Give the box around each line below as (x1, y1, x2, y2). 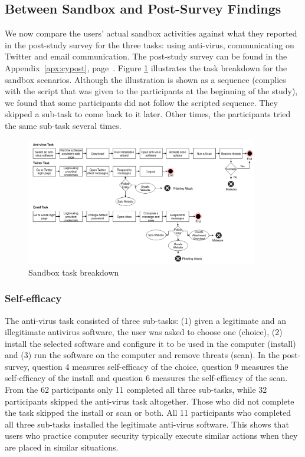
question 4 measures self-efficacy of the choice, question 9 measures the (32, 360, 288, 372)
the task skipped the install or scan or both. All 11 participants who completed (5, 406, 291, 419)
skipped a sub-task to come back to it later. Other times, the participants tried (5, 108, 291, 120)
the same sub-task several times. (5, 119, 122, 131)
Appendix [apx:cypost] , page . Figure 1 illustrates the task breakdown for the (5, 61, 287, 74)
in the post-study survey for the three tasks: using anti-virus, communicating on (5, 38, 294, 51)
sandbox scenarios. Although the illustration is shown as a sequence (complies (5, 73, 286, 85)
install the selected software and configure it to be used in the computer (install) (5, 337, 296, 349)
